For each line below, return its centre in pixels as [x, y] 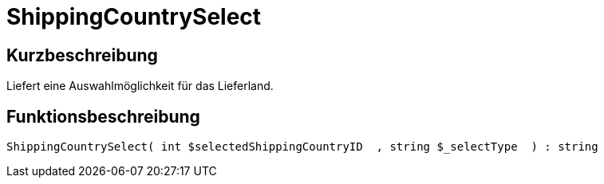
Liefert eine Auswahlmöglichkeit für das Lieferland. [140, 86]
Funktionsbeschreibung [103, 116]
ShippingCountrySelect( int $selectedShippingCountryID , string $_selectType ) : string [302, 147]
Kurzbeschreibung [82, 55]
